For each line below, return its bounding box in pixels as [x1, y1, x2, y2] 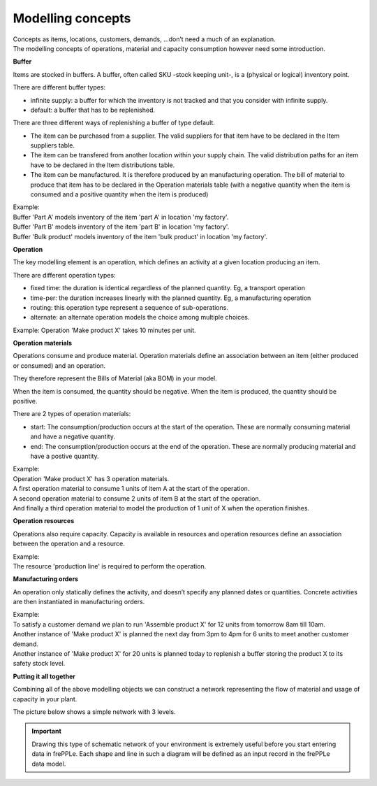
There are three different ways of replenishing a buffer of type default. [13, 119, 216, 127]
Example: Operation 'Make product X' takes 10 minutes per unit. [13, 326, 197, 334]
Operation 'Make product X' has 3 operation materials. [13, 474, 170, 483]
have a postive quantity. [30, 452, 99, 460]
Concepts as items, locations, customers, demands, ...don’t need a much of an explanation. [13, 35, 276, 43]
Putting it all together [13, 672, 76, 680]
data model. [31, 759, 66, 768]
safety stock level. [13, 659, 66, 668]
